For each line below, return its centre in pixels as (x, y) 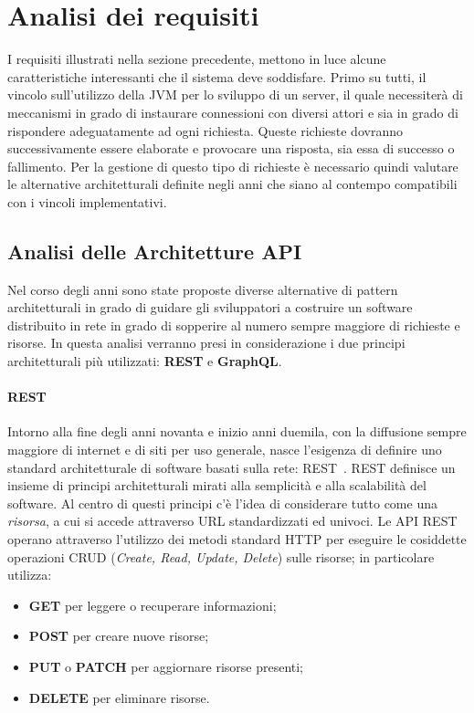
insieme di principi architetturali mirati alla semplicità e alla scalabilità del (217, 485)
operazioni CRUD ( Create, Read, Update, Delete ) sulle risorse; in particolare (221, 556)
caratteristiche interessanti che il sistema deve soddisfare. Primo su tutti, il (217, 76)
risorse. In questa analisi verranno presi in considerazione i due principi (206, 343)
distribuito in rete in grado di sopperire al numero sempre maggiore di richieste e (234, 325)
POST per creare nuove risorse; (119, 636)
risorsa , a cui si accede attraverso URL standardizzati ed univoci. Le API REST (232, 521)
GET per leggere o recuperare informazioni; (153, 605)
